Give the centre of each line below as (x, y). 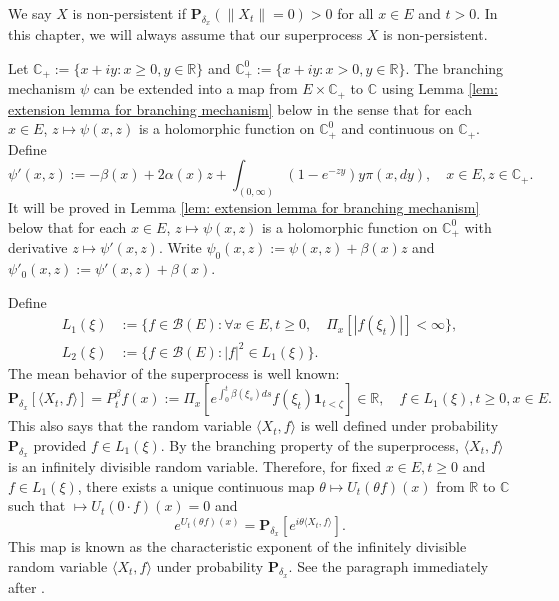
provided (60, 444)
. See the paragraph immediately (388, 565)
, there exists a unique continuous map (196, 485)
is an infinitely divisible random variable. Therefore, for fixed (194, 466)
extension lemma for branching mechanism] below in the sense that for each (240, 108)
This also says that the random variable (130, 425)
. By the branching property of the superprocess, (309, 444)
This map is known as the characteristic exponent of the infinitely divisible (237, 545)
